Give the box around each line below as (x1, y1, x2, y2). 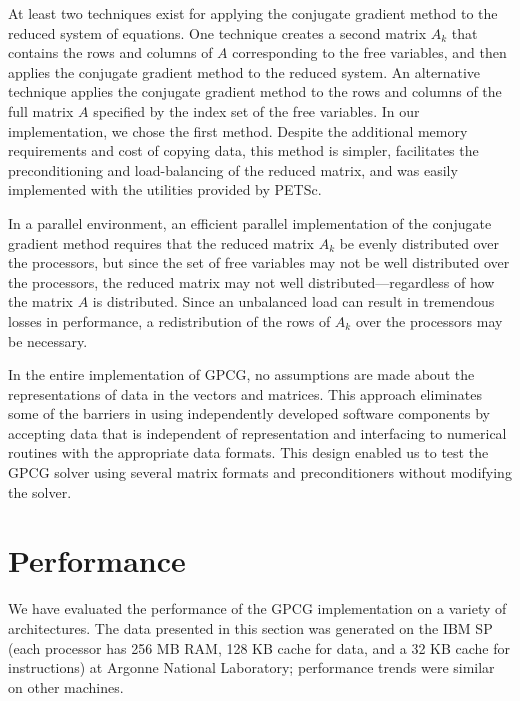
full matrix (8, 100, 74, 121)
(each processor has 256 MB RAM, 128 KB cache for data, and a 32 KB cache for (8, 637, 510, 658)
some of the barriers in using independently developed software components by (8, 403, 490, 424)
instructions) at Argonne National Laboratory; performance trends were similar (8, 657, 495, 678)
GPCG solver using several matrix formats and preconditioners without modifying (8, 462, 512, 483)
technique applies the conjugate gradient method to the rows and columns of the (8, 81, 502, 102)
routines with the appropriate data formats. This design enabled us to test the (8, 442, 489, 463)
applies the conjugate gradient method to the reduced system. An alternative (8, 61, 481, 82)
